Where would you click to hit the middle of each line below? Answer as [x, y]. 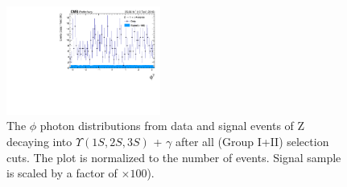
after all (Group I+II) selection [252, 142]
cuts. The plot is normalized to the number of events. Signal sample [174, 157]
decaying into [39, 142]
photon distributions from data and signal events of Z [172, 126]
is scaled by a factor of [62, 173]
